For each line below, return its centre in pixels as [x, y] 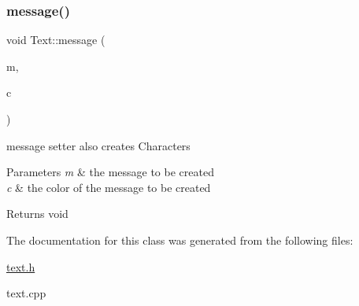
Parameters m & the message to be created [110, 172]
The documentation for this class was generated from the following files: [180, 240]
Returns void [37, 214]
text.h [21, 266]
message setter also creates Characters [98, 145]
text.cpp [26, 293]
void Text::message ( [56, 40]
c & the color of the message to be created [109, 187]
